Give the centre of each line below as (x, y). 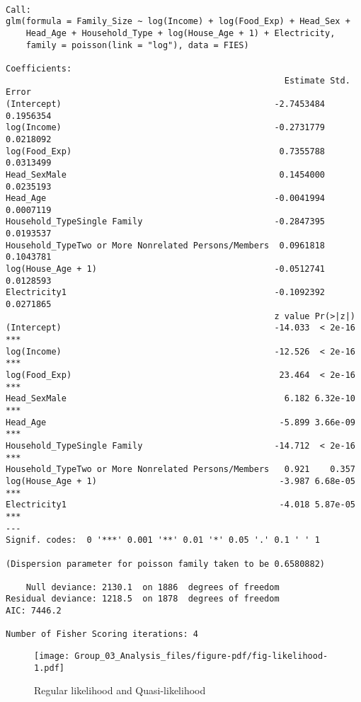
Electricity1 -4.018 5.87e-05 (180, 505)
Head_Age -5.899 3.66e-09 (180, 422)
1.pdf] (49, 668)
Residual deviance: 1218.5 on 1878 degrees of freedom (143, 599)
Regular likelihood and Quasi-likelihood (120, 690)
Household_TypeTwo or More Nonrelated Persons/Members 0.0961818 (166, 245)
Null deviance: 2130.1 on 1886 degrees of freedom (153, 587)
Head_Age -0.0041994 (166, 198)
